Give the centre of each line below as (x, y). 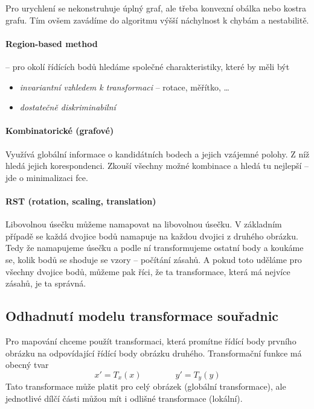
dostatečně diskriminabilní (68, 107)
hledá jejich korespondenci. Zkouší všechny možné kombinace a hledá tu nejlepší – (157, 166)
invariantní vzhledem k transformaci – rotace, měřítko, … (124, 87)
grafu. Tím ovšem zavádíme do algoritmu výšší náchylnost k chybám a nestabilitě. (157, 20)
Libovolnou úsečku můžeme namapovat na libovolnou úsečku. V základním (144, 224)
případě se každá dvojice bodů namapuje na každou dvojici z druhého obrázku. (152, 236)
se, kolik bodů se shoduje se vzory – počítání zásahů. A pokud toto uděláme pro (154, 259)
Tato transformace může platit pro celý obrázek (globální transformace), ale (146, 386)
